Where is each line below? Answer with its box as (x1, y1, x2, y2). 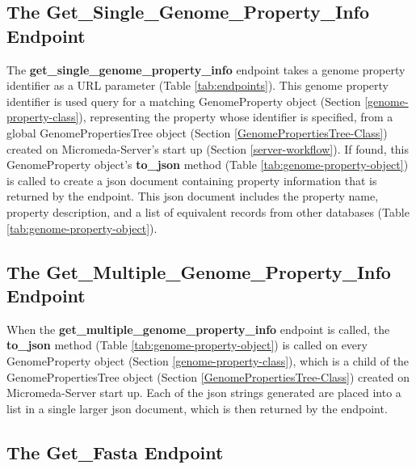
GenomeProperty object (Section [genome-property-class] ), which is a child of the (6, 352, 410, 369)
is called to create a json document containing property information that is (6, 171, 377, 188)
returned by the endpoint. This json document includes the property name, (6, 188, 379, 205)
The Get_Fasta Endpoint (6, 439, 224, 464)
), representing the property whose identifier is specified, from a (78, 108, 393, 125)
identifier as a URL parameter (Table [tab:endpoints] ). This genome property (6, 77, 389, 94)
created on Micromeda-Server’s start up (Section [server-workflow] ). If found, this (6, 140, 410, 157)
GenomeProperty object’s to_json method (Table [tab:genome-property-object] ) (6, 156, 409, 173)
